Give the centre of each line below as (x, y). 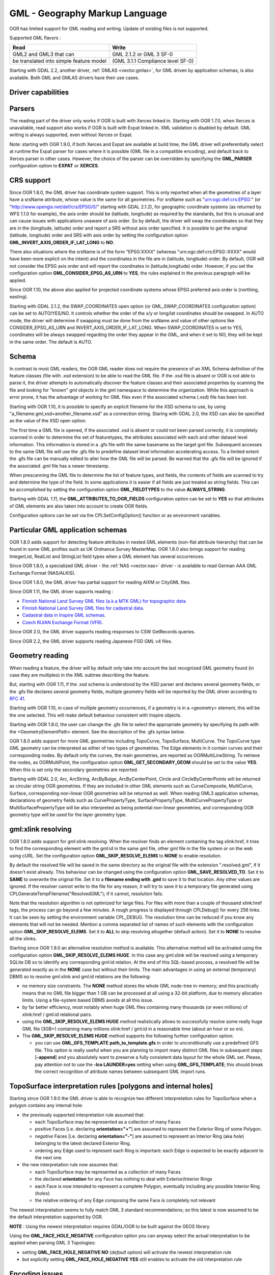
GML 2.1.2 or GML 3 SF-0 (143, 55)
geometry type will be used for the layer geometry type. (68, 814)
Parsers (22, 108)
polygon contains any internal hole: (46, 1105)
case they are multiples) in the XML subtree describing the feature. (80, 675)
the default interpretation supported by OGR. (56, 1217)
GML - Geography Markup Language (88, 13)
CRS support (30, 180)
